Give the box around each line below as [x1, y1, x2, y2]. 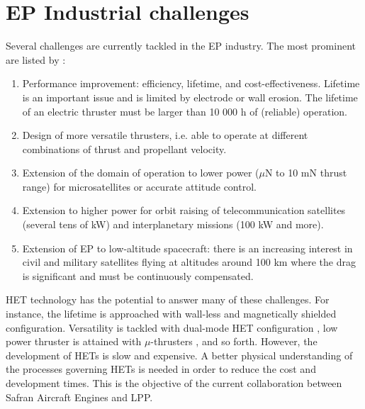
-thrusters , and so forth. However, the [150, 334, 318, 349]
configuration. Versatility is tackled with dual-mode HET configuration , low [6, 320, 338, 335]
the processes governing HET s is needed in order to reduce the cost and [6, 362, 316, 376]
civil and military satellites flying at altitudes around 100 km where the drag [22, 254, 356, 269]
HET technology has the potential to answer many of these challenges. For [6, 292, 330, 307]
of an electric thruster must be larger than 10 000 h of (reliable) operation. [22, 103, 347, 118]
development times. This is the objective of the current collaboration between [6, 376, 342, 390]
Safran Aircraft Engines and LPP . [6, 389, 153, 404]
